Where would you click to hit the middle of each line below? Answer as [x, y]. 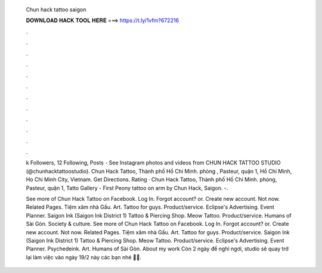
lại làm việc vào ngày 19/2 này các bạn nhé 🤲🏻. [84, 257]
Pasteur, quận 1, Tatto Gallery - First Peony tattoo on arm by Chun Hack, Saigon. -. [127, 188]
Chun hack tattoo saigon [56, 10]
